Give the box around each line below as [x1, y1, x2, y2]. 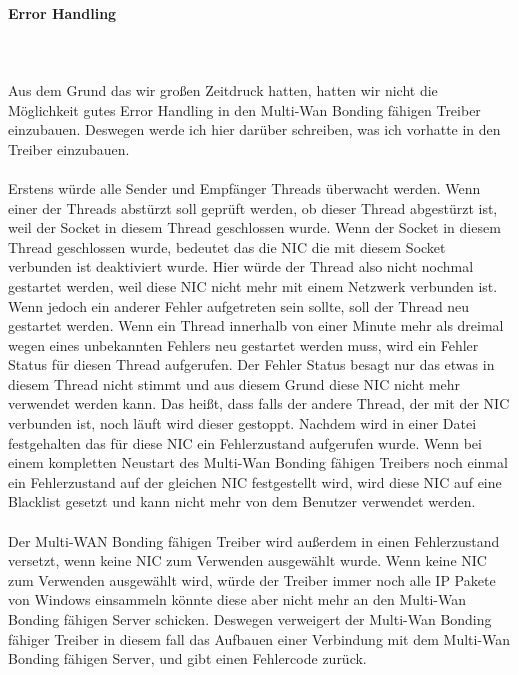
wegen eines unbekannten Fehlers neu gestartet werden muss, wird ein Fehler [8, 334, 479, 355]
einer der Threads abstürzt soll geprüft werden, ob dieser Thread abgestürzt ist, [8, 197, 498, 218]
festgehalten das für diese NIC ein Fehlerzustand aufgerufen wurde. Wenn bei [8, 432, 482, 453]
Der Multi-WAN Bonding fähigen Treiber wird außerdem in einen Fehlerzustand [8, 530, 500, 551]
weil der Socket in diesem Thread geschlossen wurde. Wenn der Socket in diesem [8, 217, 501, 238]
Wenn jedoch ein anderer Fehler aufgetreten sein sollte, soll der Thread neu [8, 295, 470, 316]
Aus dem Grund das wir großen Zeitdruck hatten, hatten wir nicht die [8, 79, 438, 100]
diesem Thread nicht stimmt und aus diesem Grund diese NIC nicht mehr [8, 373, 461, 394]
